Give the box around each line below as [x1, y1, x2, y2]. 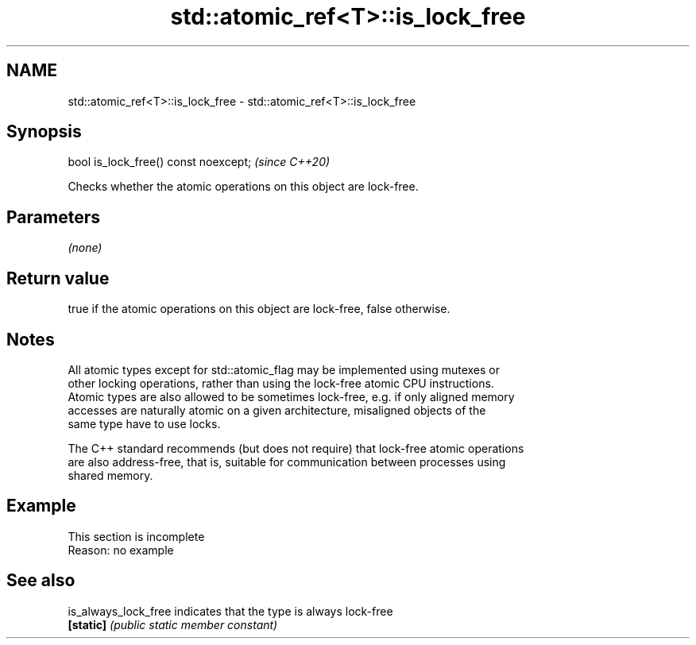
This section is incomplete [68, 529, 205, 543]
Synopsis [6, 122, 82, 142]
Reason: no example [68, 543, 174, 557]
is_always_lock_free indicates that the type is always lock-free [68, 604, 393, 618]
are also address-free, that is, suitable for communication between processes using [68, 454, 506, 469]
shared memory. [68, 468, 153, 482]
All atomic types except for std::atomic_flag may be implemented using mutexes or [68, 362, 500, 377]
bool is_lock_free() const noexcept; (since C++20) [68, 155, 331, 169]
